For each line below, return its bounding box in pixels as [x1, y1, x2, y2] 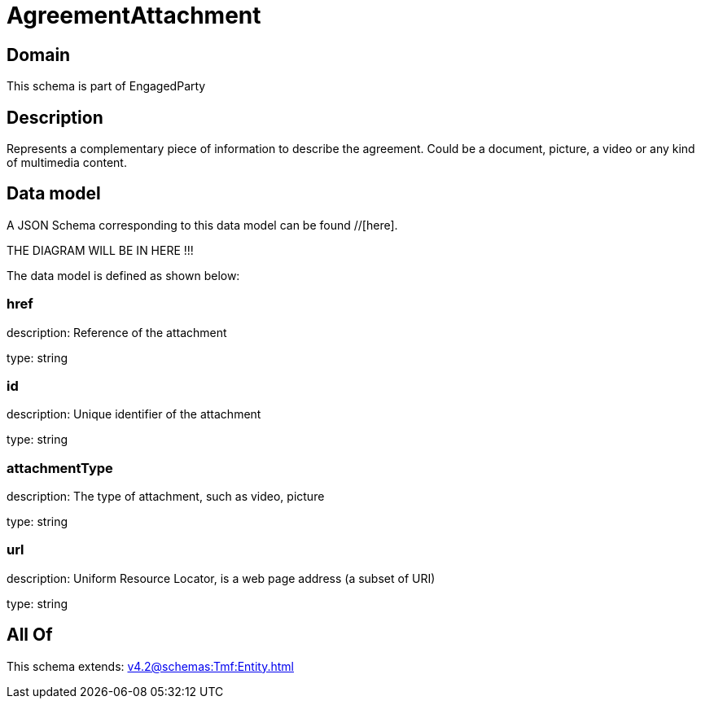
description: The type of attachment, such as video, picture [7, 489, 325, 504]
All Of [7, 624, 53, 646]
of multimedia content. [7, 155, 127, 170]
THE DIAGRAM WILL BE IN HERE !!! [7, 243, 194, 257]
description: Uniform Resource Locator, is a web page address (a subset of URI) [7, 571, 436, 585]
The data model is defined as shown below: [7, 268, 240, 282]
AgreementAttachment [7, 2, 261, 29]
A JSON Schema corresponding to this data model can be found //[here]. [7, 217, 398, 232]
